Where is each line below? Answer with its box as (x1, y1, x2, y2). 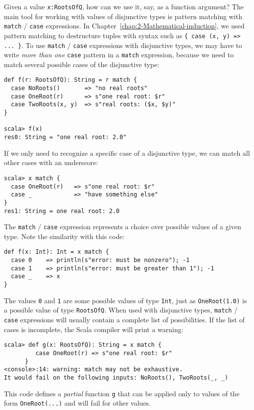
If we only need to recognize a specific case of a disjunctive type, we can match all (4, 147, 250, 158)
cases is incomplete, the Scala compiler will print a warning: (4, 324, 184, 334)
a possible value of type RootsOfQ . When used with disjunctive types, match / (4, 305, 238, 315)
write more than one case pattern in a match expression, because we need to (4, 49, 234, 60)
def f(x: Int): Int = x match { (4, 248, 109, 256)
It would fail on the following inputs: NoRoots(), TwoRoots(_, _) (4, 374, 229, 381)
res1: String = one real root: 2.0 (4, 207, 120, 215)
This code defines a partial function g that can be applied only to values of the (4, 388, 240, 398)
